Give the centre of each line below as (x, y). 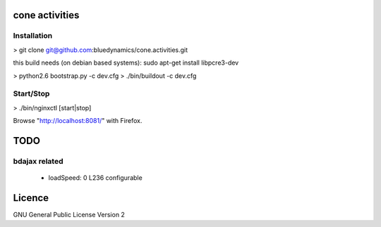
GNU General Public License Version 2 (69, 214)
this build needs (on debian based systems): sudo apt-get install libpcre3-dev (126, 63)
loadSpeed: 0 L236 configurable (95, 178)
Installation (33, 36)
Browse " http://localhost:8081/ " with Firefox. (78, 121)
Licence (31, 198)
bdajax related (38, 161)
